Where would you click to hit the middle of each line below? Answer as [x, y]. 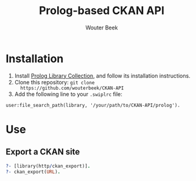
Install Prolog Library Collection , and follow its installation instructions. [102, 76]
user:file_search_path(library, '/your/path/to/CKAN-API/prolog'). [93, 105]
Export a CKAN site [43, 152]
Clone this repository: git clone [54, 82]
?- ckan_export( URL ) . [33, 172]
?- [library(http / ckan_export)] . [48, 166]
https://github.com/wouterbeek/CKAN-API [72, 88]
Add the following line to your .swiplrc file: [68, 94]
